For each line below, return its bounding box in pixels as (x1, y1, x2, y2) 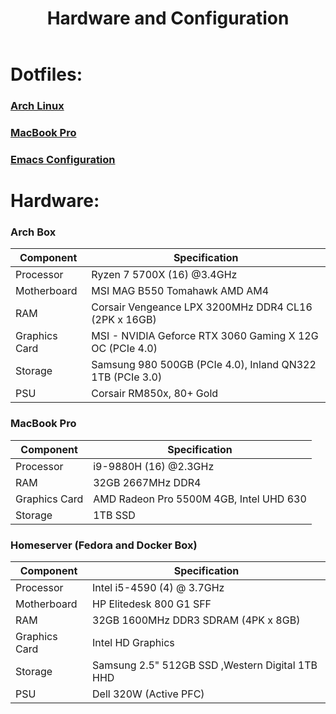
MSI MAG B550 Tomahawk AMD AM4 (91, 284, 270, 298)
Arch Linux (10, 99, 65, 113)
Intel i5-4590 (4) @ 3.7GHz (92, 581, 225, 595)
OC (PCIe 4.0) (91, 342, 158, 356)
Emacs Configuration (10, 152, 116, 166)
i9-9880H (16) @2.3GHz (93, 459, 215, 473)
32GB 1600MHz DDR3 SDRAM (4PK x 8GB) (92, 613, 301, 627)
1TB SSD (93, 508, 136, 522)
